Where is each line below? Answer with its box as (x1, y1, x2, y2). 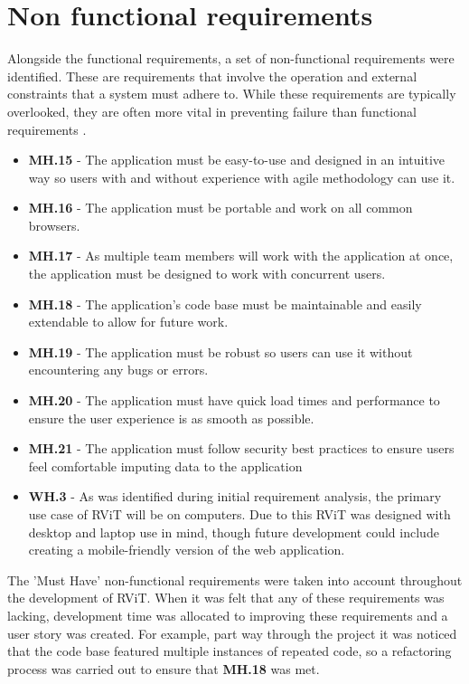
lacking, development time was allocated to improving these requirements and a (7, 605, 448, 624)
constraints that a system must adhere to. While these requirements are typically (7, 84, 456, 103)
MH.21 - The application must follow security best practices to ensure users (28, 439, 455, 458)
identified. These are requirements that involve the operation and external (7, 66, 417, 85)
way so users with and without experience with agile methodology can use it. (28, 167, 455, 186)
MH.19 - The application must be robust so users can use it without (28, 342, 413, 361)
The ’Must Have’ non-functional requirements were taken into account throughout (7, 570, 463, 589)
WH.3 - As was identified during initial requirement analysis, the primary (28, 487, 442, 506)
